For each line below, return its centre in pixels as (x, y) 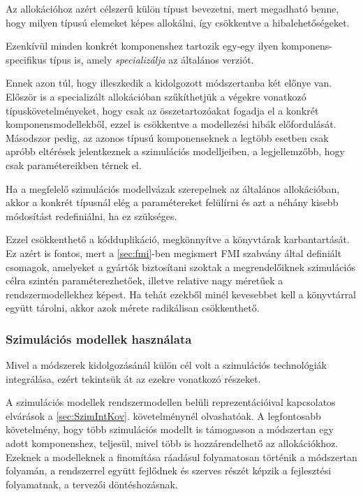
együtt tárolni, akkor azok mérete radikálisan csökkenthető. (133, 308)
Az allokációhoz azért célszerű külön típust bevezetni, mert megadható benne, (172, 8)
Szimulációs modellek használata (99, 338)
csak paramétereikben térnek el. (74, 165)
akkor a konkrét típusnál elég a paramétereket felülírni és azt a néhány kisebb (172, 202)
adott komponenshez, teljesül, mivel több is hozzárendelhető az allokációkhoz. (172, 443)
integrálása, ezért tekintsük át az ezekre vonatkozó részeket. (133, 378)
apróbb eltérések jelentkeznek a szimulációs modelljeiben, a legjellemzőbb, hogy (176, 151)
